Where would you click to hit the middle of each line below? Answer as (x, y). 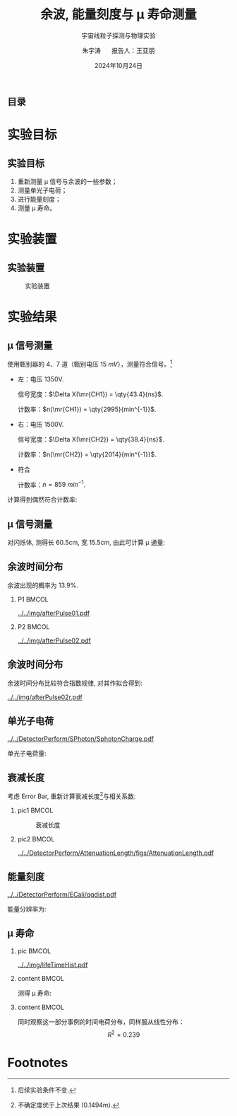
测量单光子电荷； (42, 190)
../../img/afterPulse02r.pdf (45, 697)
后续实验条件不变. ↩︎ (47, 1090)
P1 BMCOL (33, 599)
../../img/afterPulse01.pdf (54, 613)
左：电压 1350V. (41, 379)
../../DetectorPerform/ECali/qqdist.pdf (62, 894)
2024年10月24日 (119, 65)
